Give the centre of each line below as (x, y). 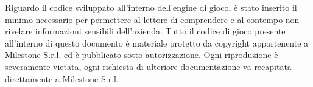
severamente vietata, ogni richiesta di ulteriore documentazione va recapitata (148, 66)
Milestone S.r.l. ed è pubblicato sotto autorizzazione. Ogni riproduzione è (142, 55)
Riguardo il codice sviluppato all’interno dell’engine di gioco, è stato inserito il (151, 7)
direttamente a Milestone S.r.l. (62, 78)
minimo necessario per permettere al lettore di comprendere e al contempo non (152, 19)
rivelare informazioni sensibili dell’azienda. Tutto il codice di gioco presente (145, 31)
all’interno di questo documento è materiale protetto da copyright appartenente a (157, 43)
